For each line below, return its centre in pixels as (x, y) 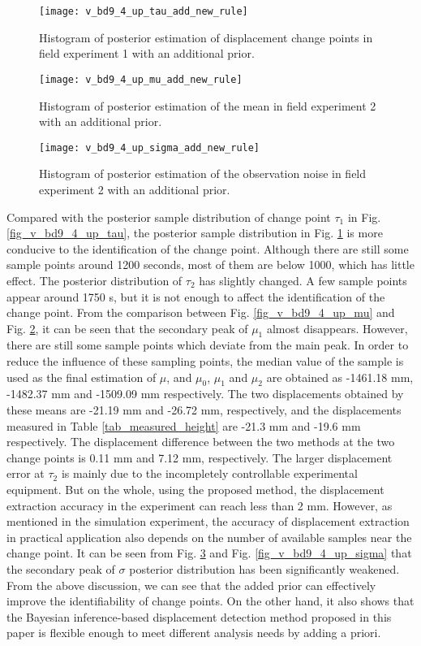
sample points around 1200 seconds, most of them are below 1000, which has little (210, 264)
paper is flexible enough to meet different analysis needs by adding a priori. (194, 633)
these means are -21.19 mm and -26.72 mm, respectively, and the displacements (204, 410)
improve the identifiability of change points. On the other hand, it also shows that (210, 601)
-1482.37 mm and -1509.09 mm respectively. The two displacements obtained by (205, 394)
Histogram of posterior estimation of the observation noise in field (203, 173)
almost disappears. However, (337, 328)
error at (26, 473)
